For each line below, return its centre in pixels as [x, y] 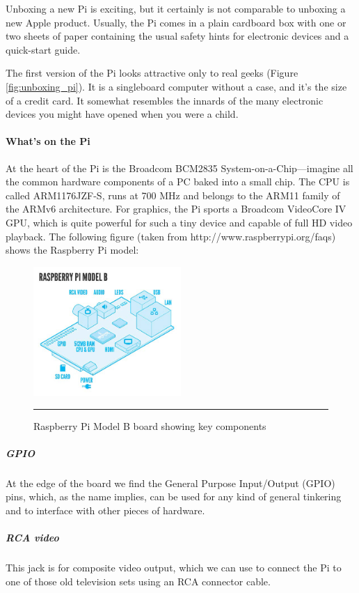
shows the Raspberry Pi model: [72, 250]
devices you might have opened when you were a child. [122, 114]
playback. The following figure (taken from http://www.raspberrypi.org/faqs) [171, 236]
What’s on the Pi [48, 141]
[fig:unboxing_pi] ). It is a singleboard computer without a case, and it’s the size [176, 86]
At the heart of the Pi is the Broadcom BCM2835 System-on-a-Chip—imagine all [179, 168]
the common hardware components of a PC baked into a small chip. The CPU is [178, 182]
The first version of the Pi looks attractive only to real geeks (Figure [152, 73]
